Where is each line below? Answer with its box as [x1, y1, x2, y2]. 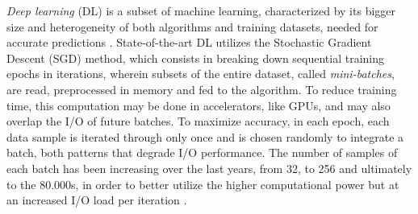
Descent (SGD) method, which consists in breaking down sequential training [6, 49, 385, 66]
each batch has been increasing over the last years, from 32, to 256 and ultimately [6, 159, 412, 176]
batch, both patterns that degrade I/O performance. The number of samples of [6, 144, 398, 161]
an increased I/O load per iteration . [6, 191, 187, 208]
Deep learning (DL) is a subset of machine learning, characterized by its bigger [6, 2, 396, 19]
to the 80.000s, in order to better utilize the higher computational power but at [6, 175, 399, 192]
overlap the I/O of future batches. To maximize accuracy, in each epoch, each [6, 113, 390, 130]
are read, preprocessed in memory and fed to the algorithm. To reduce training [6, 80, 397, 97]
